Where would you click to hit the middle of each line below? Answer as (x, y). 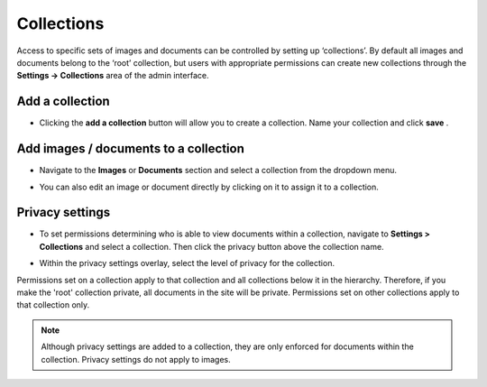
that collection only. (53, 305)
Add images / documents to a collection (131, 149)
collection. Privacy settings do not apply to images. (136, 359)
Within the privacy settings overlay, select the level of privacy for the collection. (187, 263)
